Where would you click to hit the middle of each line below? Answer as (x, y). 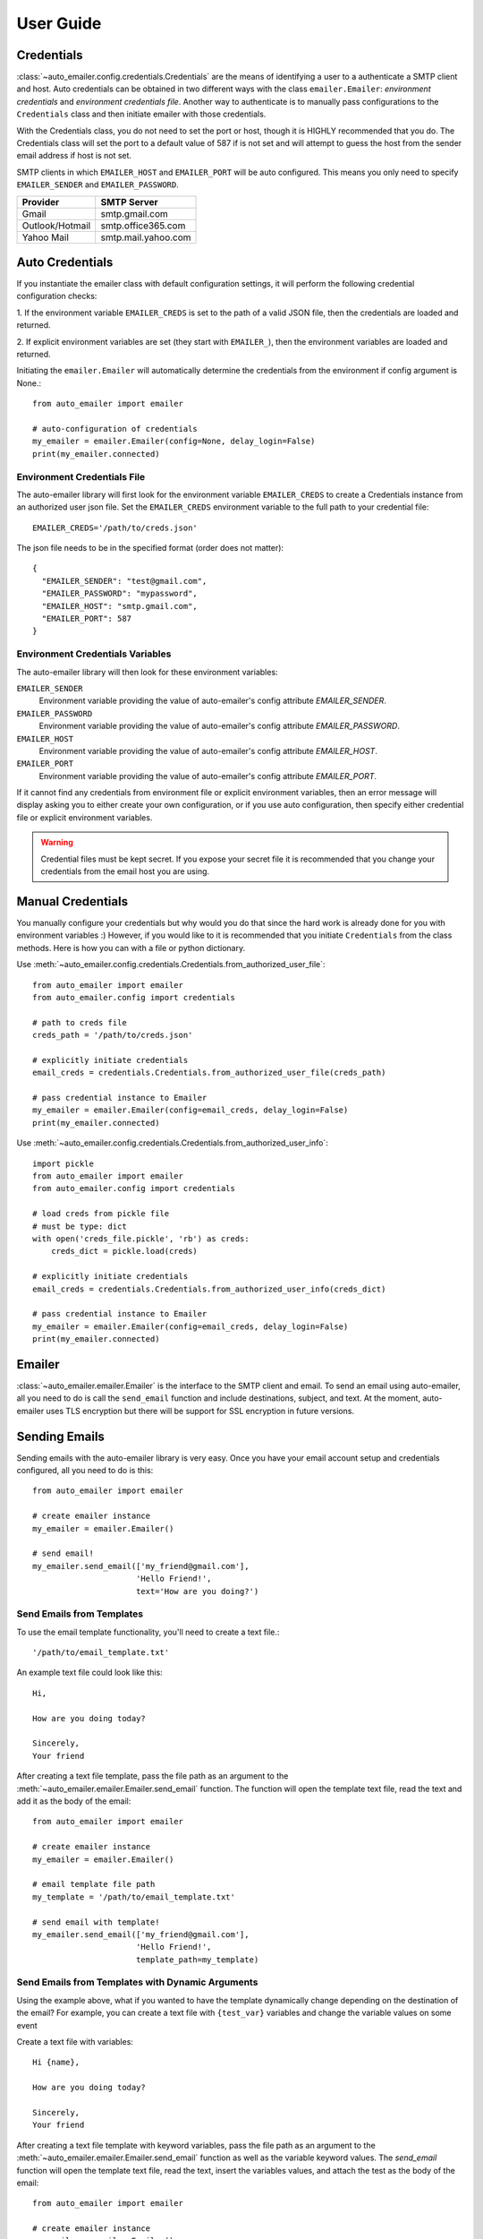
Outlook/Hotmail (56, 226)
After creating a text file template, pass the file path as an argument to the (153, 1776)
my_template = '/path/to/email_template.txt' (134, 1897)
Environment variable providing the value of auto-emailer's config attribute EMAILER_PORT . (208, 776)
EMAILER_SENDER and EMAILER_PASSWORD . (97, 184)
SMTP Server (129, 202)
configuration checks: (57, 296)
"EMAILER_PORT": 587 (87, 619)
